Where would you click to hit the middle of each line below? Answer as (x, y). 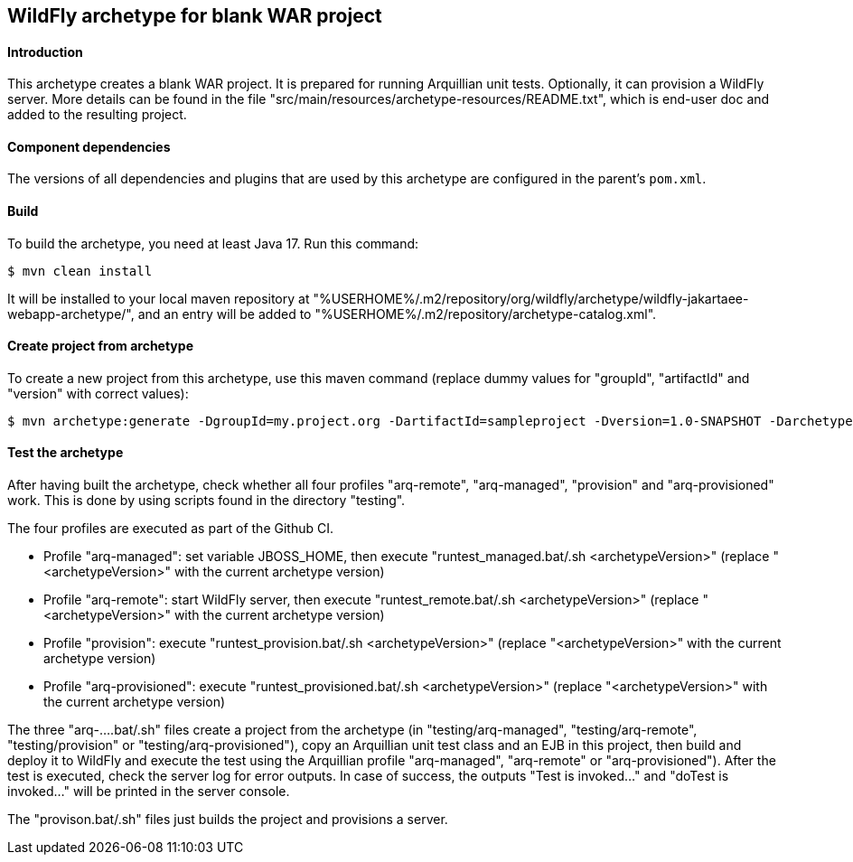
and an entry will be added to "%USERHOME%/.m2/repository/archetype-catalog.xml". (397, 314)
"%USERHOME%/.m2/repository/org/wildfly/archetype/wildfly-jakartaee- (531, 298)
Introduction (45, 52)
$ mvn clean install (80, 271)
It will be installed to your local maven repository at (159, 298)
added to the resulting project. (97, 115)
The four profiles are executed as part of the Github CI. (170, 529)
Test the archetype (66, 453)
